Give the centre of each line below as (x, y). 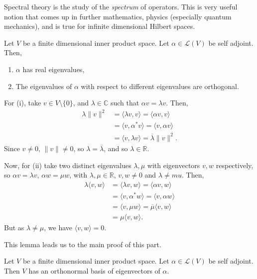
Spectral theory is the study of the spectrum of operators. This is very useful (121, 6)
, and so (116, 148)
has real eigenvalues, (54, 69)
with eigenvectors (174, 165)
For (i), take (23, 103)
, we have (58, 227)
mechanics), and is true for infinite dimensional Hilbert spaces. (100, 26)
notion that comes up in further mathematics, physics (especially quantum (118, 16)
